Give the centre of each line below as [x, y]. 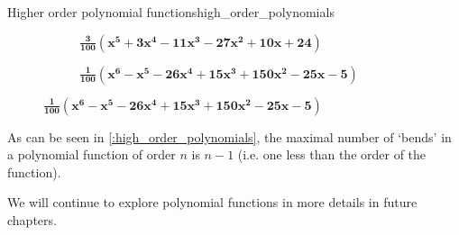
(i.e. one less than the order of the [332, 154]
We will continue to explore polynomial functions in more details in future [212, 202]
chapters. [32, 219]
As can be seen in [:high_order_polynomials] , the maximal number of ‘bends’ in [229, 136]
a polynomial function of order [92, 154]
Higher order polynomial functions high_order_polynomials [171, 12]
